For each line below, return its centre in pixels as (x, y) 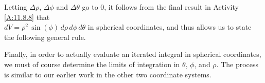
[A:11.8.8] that (27, 17)
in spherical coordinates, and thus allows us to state (170, 27)
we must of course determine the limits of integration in (92, 64)
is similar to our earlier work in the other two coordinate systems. (108, 74)
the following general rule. (45, 37)
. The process (237, 64)
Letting (16, 7)
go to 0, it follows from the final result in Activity (160, 7)
